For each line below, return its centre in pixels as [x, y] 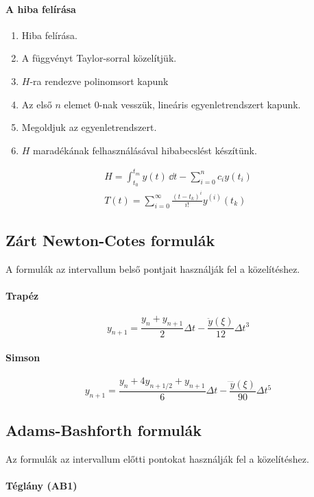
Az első [37, 104]
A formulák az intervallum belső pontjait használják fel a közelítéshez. [153, 269]
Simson [23, 357]
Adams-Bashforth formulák [104, 430]
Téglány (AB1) [41, 486]
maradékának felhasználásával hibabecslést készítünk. [145, 150]
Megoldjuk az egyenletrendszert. [89, 127]
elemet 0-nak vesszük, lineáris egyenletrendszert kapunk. [182, 104]
